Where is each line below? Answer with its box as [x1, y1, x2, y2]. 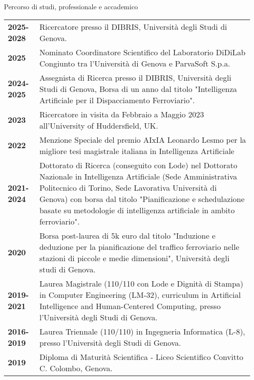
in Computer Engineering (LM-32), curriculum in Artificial [39, 289, 241, 300]
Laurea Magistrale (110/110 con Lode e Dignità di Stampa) [39, 277, 244, 289]
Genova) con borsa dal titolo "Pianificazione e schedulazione [39, 193, 245, 204]
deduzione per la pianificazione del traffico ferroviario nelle [39, 241, 239, 252]
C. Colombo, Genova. [39, 362, 113, 374]
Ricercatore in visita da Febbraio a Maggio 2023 [39, 108, 204, 120]
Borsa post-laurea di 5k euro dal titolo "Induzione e [39, 229, 216, 241]
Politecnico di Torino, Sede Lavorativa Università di [39, 181, 217, 193]
